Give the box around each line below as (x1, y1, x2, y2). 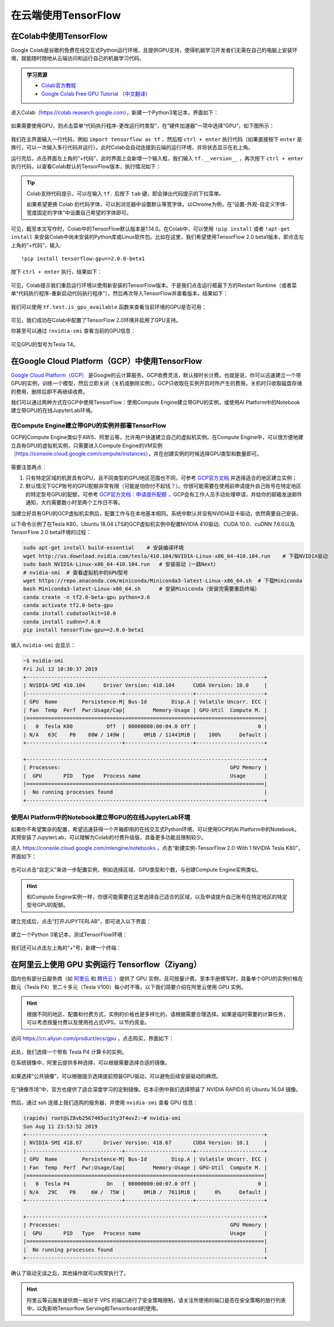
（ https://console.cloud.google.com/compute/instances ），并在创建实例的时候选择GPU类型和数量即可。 (11, 450, 262, 457)
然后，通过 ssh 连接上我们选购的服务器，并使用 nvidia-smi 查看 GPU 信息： (11, 1099, 199, 1106)
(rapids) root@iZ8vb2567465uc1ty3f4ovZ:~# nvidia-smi (23, 1115, 181, 1122)
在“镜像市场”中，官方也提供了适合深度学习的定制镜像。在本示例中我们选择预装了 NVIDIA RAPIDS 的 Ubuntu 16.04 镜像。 (11, 1086, 301, 1093)
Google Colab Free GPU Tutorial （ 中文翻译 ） (41, 90, 151, 97)
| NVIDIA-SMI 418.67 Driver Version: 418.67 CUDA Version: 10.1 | (23, 1139, 268, 1146)
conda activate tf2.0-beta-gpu (23, 602, 114, 609)
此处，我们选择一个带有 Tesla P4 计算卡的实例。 (11, 1048, 127, 1055)
